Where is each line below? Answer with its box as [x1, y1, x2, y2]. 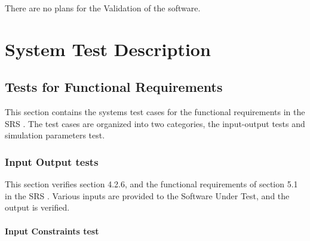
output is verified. [5, 201, 70, 214]
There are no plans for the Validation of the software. [5, 2, 201, 14]
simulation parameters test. [5, 129, 105, 141]
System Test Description [5, 36, 211, 61]
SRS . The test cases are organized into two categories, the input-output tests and [5, 117, 305, 129]
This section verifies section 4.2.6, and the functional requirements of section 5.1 [5, 178, 298, 190]
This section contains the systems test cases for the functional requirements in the [5, 106, 305, 118]
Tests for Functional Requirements [5, 78, 223, 96]
